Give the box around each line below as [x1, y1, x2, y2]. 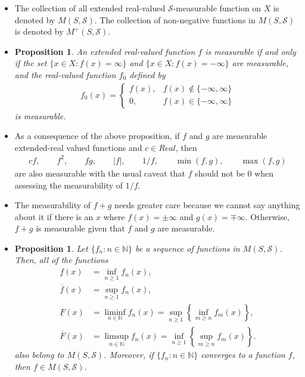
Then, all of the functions [14, 254, 108, 266]
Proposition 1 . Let [14, 242, 88, 254]
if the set [14, 57, 47, 69]
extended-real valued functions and [14, 141, 142, 153]
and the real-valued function [14, 68, 116, 81]
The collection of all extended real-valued [14, 2, 166, 14]
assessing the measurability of [14, 178, 123, 191]
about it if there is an [14, 210, 94, 223]
